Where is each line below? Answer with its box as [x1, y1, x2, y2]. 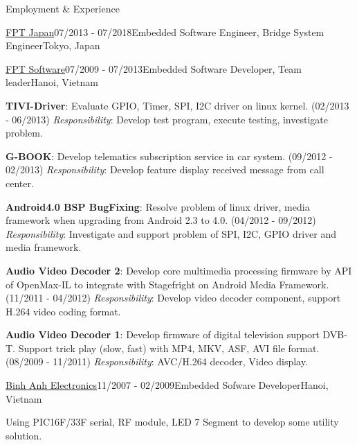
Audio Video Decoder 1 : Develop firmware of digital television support [6, 327, 320, 342]
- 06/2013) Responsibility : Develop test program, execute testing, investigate [6, 112, 328, 126]
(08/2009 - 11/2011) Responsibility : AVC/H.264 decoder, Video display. [6, 354, 308, 369]
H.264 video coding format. [6, 304, 121, 318]
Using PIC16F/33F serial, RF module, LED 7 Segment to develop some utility [6, 415, 339, 429]
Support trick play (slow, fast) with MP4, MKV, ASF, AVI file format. [18, 340, 320, 355]
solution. [6, 428, 42, 442]
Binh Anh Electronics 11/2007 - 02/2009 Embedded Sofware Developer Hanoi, [6, 378, 329, 392]
